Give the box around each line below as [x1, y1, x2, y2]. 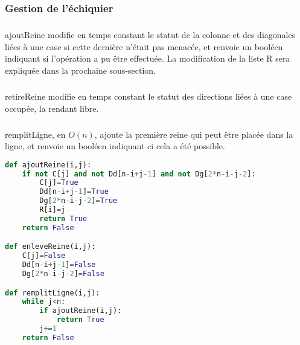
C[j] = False [22, 251, 66, 260]
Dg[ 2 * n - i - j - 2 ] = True [39, 196, 118, 205]
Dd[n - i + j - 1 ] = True [39, 187, 109, 196]
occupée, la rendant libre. [5, 102, 99, 114]
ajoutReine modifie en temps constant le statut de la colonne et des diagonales [5, 28, 296, 41]
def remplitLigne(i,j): [5, 288, 100, 297]
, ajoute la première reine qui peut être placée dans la [94, 127, 293, 140]
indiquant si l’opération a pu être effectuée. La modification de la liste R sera [5, 52, 290, 65]
